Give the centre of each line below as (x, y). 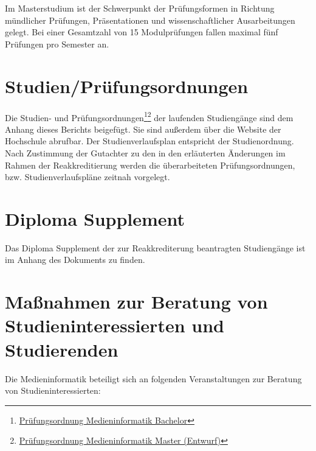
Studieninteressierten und (115, 325)
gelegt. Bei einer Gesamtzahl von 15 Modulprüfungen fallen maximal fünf (142, 32)
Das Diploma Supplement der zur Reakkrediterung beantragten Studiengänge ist (155, 247)
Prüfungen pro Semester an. (57, 44)
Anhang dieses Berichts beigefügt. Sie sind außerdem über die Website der (143, 129)
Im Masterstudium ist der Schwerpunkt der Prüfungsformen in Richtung (140, 8)
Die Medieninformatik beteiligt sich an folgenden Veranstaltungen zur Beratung (153, 378)
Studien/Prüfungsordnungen (127, 86)
